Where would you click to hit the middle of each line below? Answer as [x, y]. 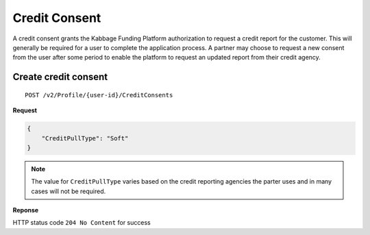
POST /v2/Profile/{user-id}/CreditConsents [99, 95]
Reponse [26, 210]
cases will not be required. [69, 191]
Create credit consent [60, 77]
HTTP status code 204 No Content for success [82, 223]
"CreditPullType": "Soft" [85, 138]
